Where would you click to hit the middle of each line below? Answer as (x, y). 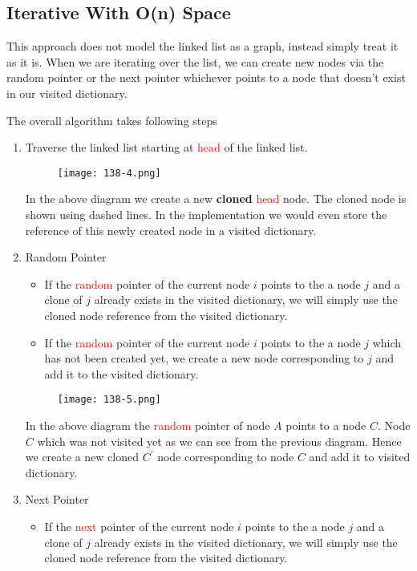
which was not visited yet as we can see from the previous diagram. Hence (219, 441)
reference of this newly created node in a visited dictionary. (171, 230)
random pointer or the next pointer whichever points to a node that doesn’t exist (206, 77)
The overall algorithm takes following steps (112, 120)
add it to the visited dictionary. (121, 373)
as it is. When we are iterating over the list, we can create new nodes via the (195, 61)
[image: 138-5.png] (109, 400)
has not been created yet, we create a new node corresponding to (204, 358)
